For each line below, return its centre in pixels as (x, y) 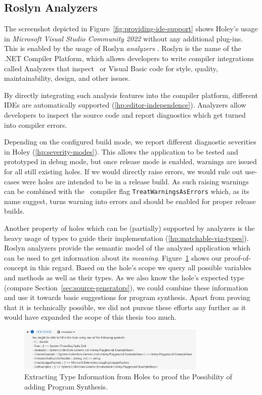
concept (16, 267)
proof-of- (237, 257)
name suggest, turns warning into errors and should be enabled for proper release (130, 201)
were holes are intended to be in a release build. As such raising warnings (135, 181)
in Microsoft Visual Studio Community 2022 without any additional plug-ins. (124, 38)
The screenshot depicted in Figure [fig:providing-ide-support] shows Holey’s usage (131, 29)
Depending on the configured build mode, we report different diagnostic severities (130, 142)
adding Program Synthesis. (66, 386)
